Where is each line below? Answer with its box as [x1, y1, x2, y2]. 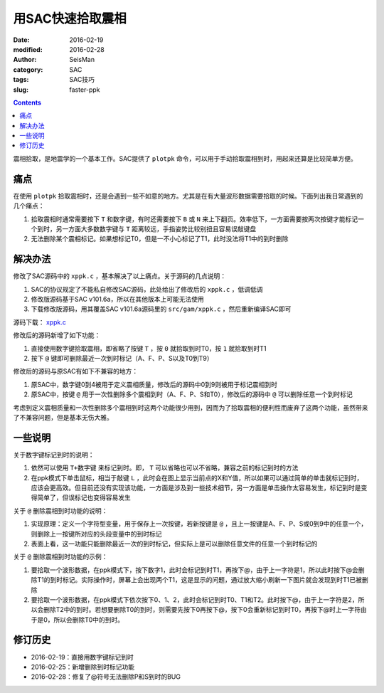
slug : [13, 85, 28, 94]
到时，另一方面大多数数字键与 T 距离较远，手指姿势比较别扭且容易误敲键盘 [36, 224, 257, 233]
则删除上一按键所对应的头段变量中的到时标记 [31, 529, 162, 538]
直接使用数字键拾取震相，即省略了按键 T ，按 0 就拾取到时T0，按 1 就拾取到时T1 [31, 344, 267, 352]
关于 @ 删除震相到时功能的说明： [13, 506, 108, 515]
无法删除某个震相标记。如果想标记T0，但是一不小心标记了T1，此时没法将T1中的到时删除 [31, 235, 289, 243]
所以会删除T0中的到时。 [53, 615, 124, 624]
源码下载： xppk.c [13, 317, 67, 327]
